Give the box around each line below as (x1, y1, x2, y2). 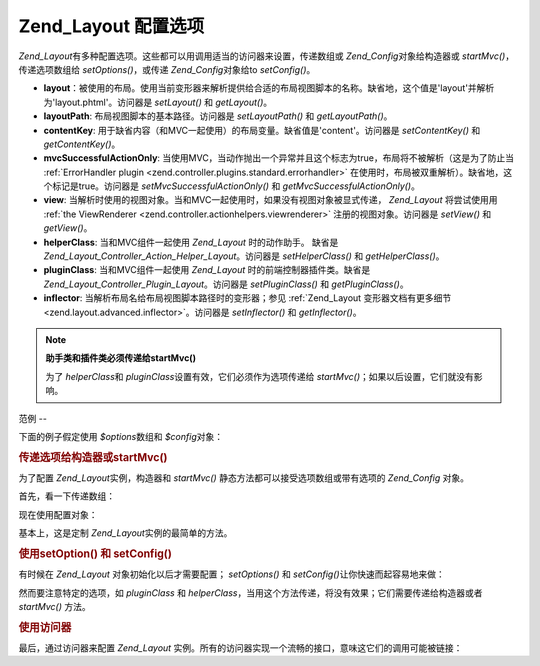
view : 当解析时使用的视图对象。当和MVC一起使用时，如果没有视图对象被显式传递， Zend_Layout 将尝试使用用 (43, 194, 498, 206)
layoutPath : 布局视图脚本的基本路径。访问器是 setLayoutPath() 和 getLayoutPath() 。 (43, 110, 393, 122)
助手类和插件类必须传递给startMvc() (45, 352, 197, 364)
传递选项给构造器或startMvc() (18, 450, 168, 464)
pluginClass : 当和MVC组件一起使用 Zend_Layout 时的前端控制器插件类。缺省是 (43, 264, 371, 276)
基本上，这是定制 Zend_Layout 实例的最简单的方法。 (18, 527, 233, 539)
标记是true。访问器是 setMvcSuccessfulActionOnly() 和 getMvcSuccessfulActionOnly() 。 (51, 180, 420, 192)
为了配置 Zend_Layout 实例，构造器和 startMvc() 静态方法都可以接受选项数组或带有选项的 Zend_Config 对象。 (18, 471, 470, 484)
